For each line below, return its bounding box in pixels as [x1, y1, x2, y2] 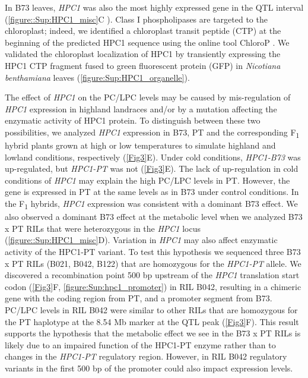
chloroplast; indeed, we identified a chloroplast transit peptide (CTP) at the [5, 24, 281, 37]
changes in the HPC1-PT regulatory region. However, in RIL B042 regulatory [5, 350, 287, 363]
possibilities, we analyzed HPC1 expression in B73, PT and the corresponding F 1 [5, 125, 300, 140]
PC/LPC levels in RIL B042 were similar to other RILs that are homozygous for [5, 303, 298, 316]
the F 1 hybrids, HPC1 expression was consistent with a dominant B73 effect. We [5, 197, 298, 211]
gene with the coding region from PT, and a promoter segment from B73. [5, 292, 272, 304]
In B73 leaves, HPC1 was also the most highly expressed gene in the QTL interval [5, 1, 304, 13]
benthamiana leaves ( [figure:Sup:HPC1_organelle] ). [5, 71, 190, 83]
